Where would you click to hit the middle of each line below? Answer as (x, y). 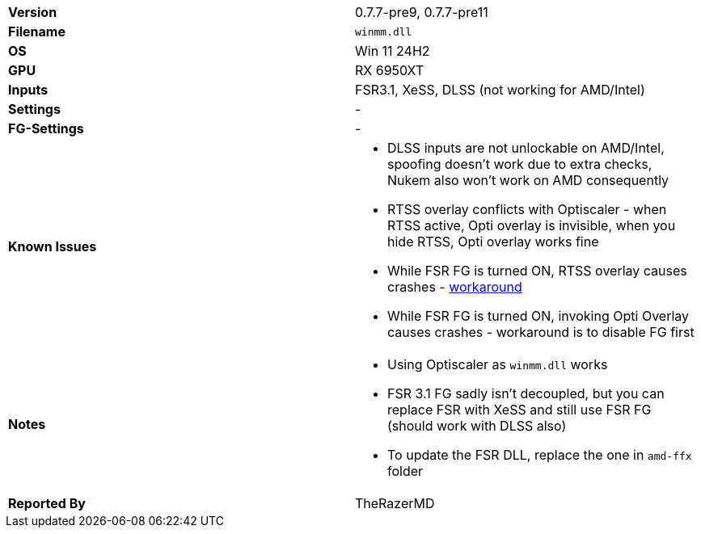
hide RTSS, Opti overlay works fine (493, 242)
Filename (37, 32)
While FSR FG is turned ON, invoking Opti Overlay (538, 316)
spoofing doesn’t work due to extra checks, (520, 164)
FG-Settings (46, 128)
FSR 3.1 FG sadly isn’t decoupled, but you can (526, 393)
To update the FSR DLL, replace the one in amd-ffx (540, 455)
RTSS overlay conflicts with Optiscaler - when (527, 209)
